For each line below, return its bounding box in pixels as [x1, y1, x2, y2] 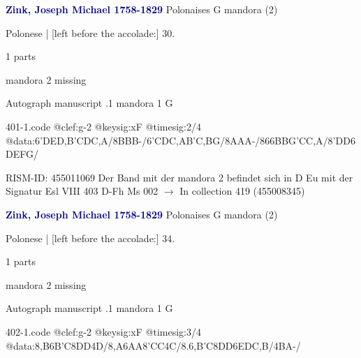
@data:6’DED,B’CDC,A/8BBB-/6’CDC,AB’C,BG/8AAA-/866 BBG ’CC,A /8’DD [6, 133, 351, 147]
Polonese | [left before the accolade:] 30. [6, 25, 175, 40]
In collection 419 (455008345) [179, 184, 305, 198]
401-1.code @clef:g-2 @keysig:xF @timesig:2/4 [6, 119, 201, 133]
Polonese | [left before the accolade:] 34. [6, 230, 175, 245]
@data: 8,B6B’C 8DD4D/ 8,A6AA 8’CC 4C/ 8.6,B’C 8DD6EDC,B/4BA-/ [6, 338, 301, 352]
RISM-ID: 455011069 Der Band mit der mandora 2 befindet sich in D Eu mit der [6, 170, 353, 184]
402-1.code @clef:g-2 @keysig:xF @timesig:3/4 [6, 324, 201, 338]
